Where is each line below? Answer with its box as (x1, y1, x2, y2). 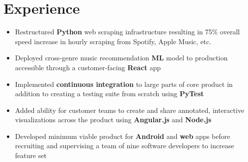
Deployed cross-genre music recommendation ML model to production (15, 53, 228, 63)
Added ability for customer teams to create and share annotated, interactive (15, 105, 245, 115)
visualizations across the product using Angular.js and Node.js (15, 114, 212, 125)
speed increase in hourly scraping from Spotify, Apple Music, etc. (15, 36, 211, 46)
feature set (15, 150, 47, 161)
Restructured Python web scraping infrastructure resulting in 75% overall (15, 27, 240, 37)
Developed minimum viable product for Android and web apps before (15, 131, 230, 141)
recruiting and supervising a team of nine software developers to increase (15, 140, 234, 151)
